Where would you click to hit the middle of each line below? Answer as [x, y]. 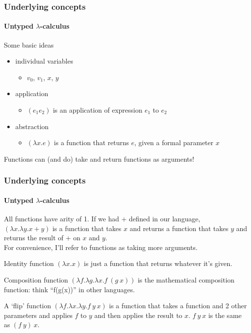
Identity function [29, 263]
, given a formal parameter [174, 142]
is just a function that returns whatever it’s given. [158, 263]
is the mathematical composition [186, 280]
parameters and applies [38, 315]
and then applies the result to [138, 315]
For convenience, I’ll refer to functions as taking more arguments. [101, 247]
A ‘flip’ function [28, 306]
